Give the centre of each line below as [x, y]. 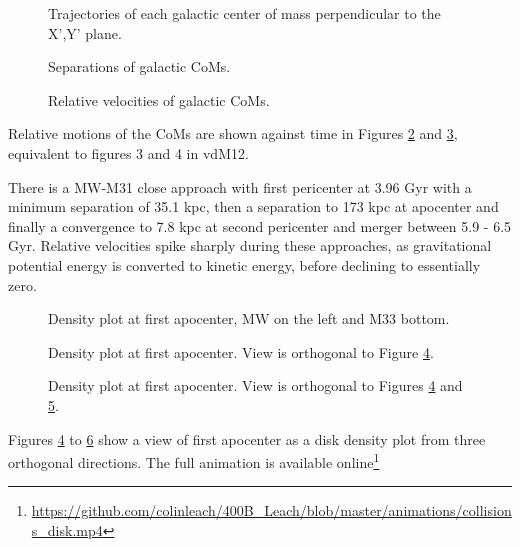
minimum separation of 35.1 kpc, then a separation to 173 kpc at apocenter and [253, 206]
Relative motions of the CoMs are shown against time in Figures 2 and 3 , [233, 133]
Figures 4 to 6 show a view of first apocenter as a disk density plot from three [247, 438]
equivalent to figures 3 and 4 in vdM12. [128, 152]
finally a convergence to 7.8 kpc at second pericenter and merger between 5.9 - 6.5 [260, 225]
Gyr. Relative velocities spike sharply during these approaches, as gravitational [250, 245]
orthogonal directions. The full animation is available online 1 [194, 460]
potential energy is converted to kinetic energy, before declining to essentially [244, 264]
